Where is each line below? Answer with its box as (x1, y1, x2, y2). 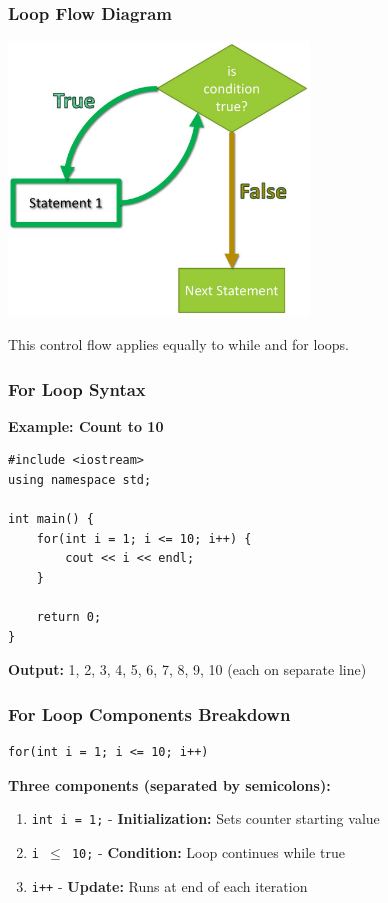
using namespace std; (8, 473, 152, 488)
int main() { (8, 512, 94, 527)
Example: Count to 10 (8, 415, 164, 436)
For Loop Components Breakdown (8, 701, 291, 726)
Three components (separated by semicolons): (8, 774, 331, 795)
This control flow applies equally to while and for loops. (8, 334, 349, 355)
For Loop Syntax (8, 376, 146, 401)
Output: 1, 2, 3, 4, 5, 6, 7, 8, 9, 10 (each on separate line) (8, 659, 367, 680)
